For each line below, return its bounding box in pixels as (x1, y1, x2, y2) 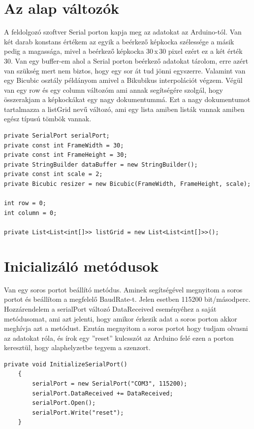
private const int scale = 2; (4, 171, 103, 178)
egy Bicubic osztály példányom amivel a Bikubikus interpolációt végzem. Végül (4, 75, 243, 85)
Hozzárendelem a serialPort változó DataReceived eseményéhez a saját (4, 303, 217, 314)
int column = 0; (4, 209, 57, 216)
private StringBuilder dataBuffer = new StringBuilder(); (4, 161, 198, 168)
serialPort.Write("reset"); (32, 409, 124, 416)
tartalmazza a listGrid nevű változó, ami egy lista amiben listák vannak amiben (4, 104, 245, 114)
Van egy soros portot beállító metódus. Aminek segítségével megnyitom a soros (4, 284, 243, 294)
